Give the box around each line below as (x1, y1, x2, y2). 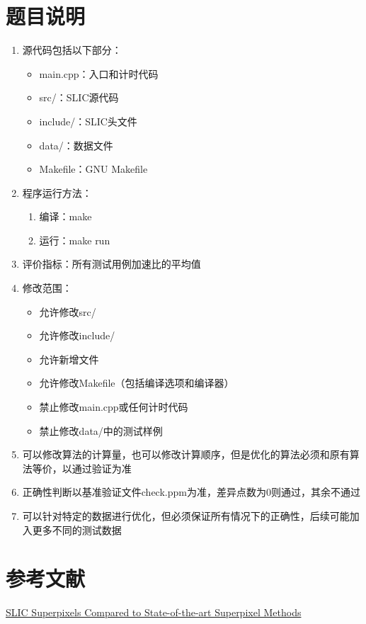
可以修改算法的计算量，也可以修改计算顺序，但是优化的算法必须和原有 (22, 447, 350, 462)
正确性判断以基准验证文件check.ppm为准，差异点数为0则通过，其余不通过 (22, 484, 360, 499)
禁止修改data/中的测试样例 (39, 423, 163, 438)
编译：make (39, 209, 92, 224)
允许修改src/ (39, 304, 96, 319)
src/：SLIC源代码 (39, 90, 119, 105)
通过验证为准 (72, 460, 132, 475)
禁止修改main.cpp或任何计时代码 (39, 399, 188, 414)
